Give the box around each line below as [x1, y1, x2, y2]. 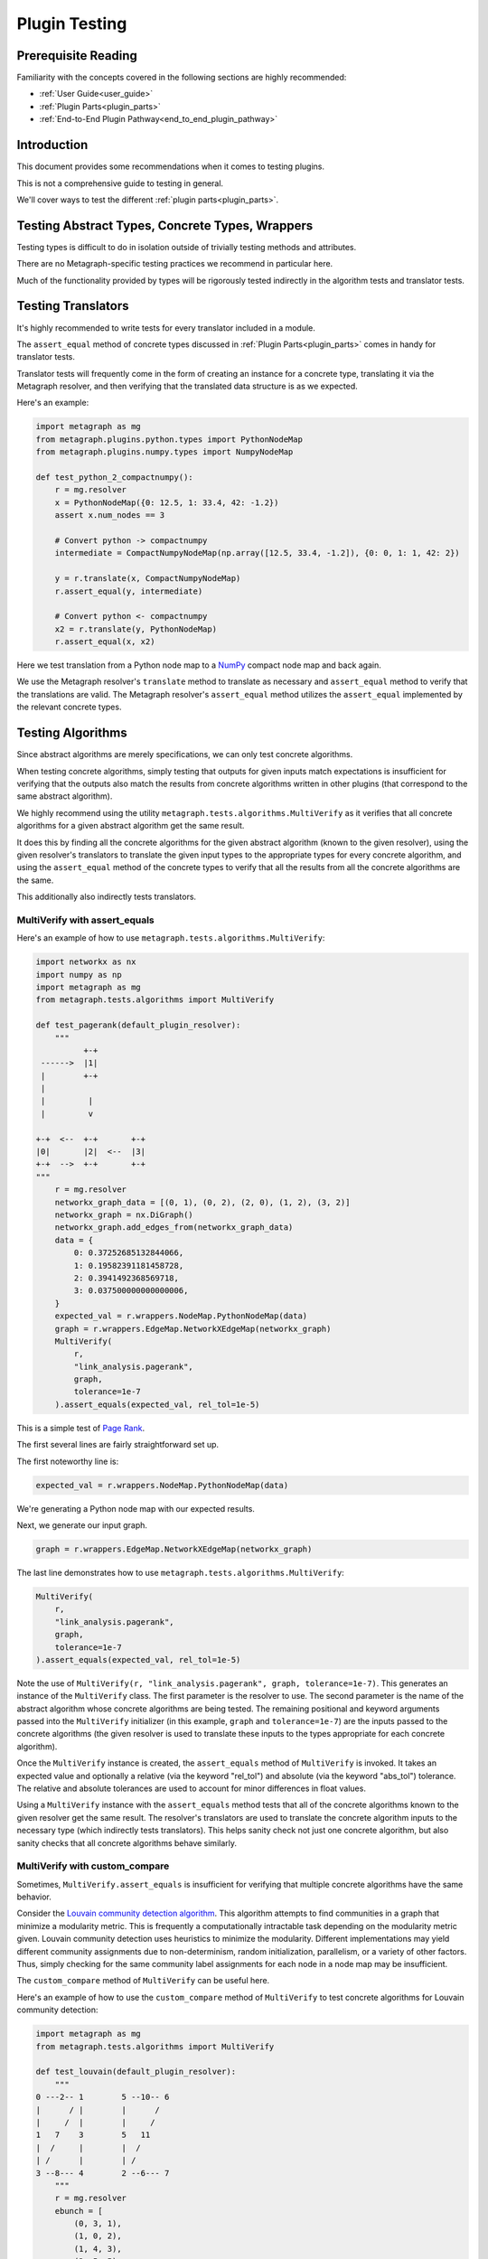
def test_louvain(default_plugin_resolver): [35, 2067, 237, 2077]
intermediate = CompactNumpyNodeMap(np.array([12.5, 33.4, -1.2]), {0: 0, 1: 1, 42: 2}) [54, 548, 460, 558]
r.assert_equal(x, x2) [54, 637, 155, 647]
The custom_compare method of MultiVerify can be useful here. [16, 1975, 270, 1986]
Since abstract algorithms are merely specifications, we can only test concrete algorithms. [16, 749, 353, 760]
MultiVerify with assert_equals [16, 914, 155, 926]
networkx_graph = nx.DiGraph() [54, 1210, 193, 1220]
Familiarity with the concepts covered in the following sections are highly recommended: [16, 72, 347, 83]
